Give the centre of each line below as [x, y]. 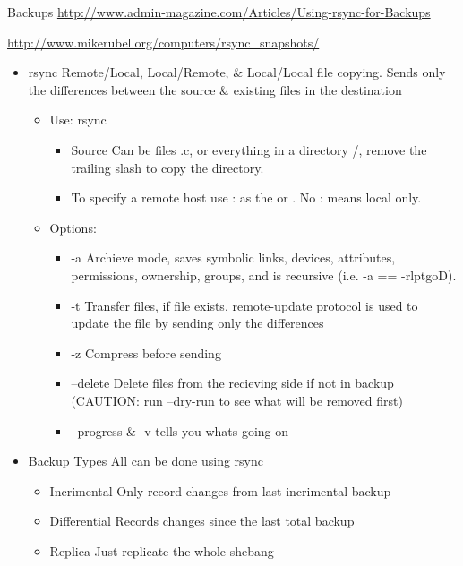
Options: [73, 227]
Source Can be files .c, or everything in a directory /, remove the [249, 149]
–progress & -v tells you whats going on [180, 430]
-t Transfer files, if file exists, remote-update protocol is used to [244, 305]
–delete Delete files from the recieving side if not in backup [232, 383]
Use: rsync [78, 120]
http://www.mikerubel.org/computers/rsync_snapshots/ [163, 42]
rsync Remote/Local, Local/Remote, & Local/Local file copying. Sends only [237, 72]
